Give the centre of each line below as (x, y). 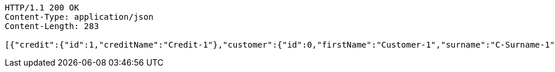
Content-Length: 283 (52, 26)
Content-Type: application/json (79, 17)
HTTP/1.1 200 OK (42, 8)
